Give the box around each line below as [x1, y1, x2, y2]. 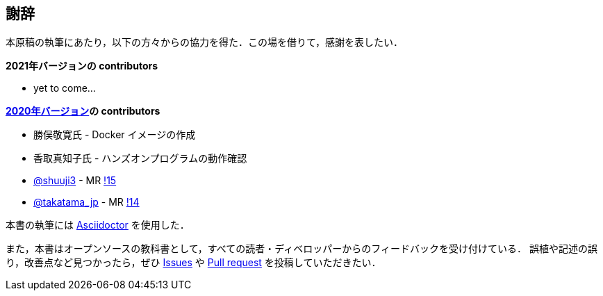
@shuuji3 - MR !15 [33, 174, 117, 187]
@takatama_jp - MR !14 [33, 196, 140, 208]
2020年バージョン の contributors [6, 105, 160, 117]
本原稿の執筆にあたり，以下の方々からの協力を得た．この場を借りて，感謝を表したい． [6, 36, 404, 49]
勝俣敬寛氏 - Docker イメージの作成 [33, 129, 196, 141]
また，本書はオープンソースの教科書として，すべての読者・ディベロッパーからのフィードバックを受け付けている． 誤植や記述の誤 [6, 242, 597, 255]
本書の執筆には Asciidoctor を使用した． [6, 219, 190, 231]
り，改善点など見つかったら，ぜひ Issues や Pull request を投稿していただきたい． [6, 256, 381, 269]
